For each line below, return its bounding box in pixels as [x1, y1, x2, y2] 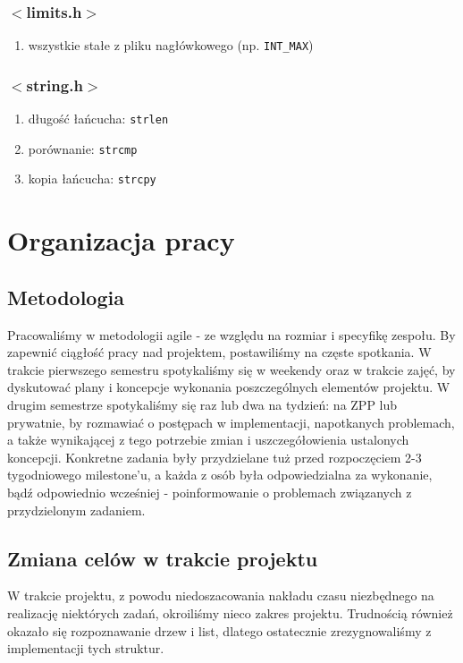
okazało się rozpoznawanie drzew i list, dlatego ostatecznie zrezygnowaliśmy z [7, 621, 432, 640]
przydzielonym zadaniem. [7, 500, 146, 519]
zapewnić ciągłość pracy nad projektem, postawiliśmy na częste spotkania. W [7, 343, 432, 361]
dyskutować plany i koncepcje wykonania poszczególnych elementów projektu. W [7, 378, 450, 396]
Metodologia [7, 283, 124, 310]
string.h [26, 73, 83, 96]
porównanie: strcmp [28, 139, 138, 157]
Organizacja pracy [7, 222, 235, 259]
